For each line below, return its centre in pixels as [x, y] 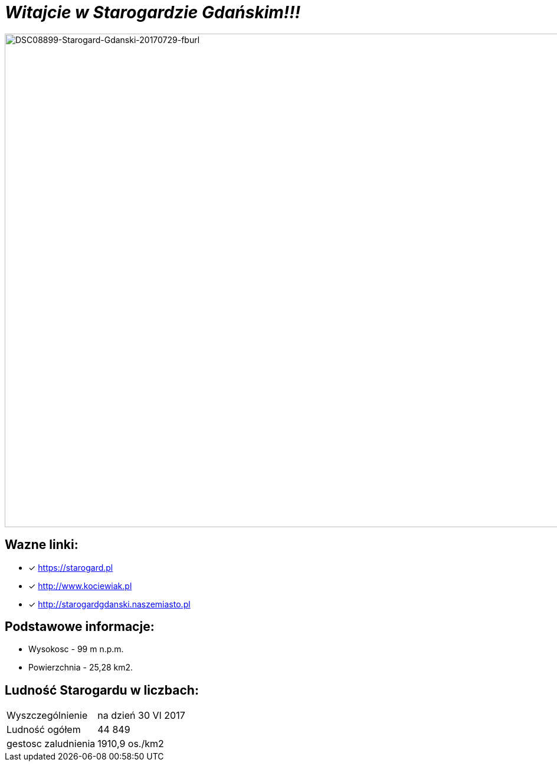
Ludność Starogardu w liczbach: [102, 690]
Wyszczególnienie [47, 716]
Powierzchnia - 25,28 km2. [81, 668]
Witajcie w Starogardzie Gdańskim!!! [153, 12]
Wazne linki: [42, 545]
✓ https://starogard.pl [71, 567]
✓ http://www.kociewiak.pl [80, 586]
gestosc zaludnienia [51, 744]
